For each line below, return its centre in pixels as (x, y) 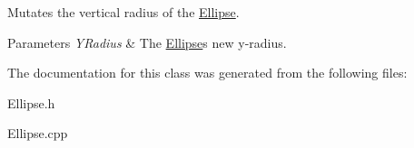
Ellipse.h (31, 102)
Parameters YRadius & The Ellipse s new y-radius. (147, 42)
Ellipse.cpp (38, 133)
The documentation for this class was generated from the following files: (207, 73)
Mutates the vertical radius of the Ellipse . (123, 12)
